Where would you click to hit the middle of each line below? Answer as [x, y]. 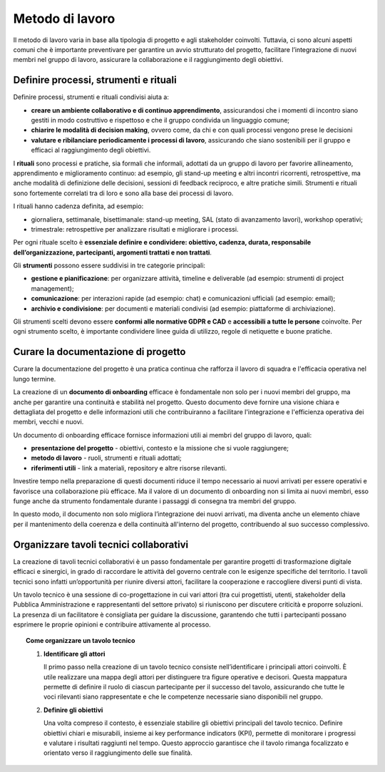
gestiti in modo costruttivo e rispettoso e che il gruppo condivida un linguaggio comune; [160, 120]
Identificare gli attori [75, 654]
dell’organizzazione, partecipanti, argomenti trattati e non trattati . [112, 252]
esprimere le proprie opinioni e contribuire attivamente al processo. [112, 624]
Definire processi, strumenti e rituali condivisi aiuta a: [91, 97]
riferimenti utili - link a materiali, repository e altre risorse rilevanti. [129, 468]
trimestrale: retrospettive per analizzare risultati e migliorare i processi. [135, 229]
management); [52, 288]
